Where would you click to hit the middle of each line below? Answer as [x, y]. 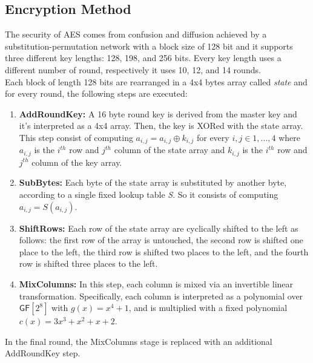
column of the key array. [77, 162]
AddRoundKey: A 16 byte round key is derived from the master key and [158, 113]
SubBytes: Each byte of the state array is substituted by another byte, [153, 182]
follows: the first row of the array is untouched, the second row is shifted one [161, 240]
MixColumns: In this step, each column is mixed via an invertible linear [156, 284]
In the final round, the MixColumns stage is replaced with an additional [139, 341]
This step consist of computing [76, 137]
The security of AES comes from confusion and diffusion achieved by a [136, 34]
